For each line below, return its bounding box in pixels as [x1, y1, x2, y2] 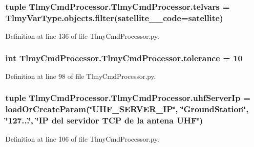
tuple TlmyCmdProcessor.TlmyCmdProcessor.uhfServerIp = [5, 92, 251, 104]
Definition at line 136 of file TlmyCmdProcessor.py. [5, 31, 159, 41]
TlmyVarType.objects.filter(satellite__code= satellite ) [5, 11, 223, 24]
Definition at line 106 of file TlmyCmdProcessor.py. [5, 133, 159, 144]
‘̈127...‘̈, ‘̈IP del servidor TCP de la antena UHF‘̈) [5, 114, 203, 126]
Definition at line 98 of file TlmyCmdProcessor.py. [5, 71, 156, 81]
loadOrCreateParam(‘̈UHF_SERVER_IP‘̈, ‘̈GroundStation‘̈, [5, 103, 249, 115]
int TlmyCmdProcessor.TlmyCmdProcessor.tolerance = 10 [5, 51, 243, 64]
